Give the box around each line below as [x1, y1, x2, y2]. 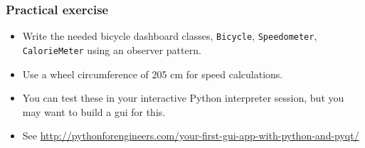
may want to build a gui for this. [22, 104, 166, 119]
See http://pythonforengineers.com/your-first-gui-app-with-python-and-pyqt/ [22, 128, 359, 143]
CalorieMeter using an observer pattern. [22, 42, 201, 57]
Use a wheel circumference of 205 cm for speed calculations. [22, 66, 283, 81]
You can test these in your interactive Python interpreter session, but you [22, 90, 344, 105]
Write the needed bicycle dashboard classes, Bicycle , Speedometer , [22, 28, 317, 43]
